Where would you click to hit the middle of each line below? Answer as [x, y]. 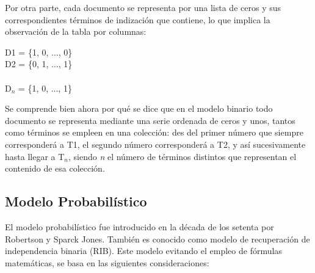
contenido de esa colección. [55, 168]
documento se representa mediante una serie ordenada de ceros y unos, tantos [150, 120]
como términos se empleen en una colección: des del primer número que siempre [154, 132]
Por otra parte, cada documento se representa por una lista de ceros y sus [143, 7]
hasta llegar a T [35, 156]
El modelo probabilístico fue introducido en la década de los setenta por [139, 226]
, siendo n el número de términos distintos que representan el [183, 156]
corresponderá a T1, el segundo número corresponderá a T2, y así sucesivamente [155, 144]
